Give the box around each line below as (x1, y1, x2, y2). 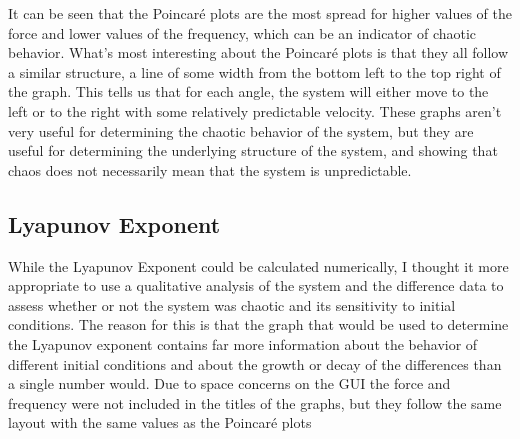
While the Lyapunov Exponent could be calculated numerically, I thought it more (8, 255, 509, 276)
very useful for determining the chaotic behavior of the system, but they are (8, 120, 474, 141)
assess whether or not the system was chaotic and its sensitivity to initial (8, 294, 456, 315)
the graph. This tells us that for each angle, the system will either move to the (8, 81, 489, 102)
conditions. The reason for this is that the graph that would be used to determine (8, 314, 509, 335)
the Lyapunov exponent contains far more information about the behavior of (8, 333, 478, 354)
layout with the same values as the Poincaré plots (8, 412, 312, 433)
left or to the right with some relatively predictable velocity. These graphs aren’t (8, 100, 502, 121)
